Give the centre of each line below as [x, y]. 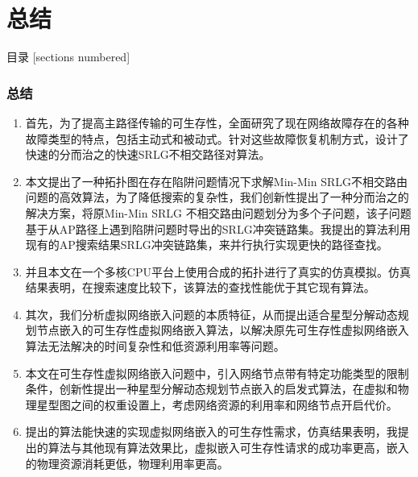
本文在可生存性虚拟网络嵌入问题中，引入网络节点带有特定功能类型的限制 [217, 373]
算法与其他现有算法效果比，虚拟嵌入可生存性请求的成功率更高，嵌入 [228, 448]
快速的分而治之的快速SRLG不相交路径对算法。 [148, 154]
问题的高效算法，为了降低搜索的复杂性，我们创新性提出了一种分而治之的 [217, 197]
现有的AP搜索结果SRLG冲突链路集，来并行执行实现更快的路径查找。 [207, 245]
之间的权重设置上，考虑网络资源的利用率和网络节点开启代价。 [234, 404]
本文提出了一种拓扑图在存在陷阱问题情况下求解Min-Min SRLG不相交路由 [216, 181]
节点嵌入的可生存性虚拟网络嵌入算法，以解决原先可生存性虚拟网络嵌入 [223, 330]
